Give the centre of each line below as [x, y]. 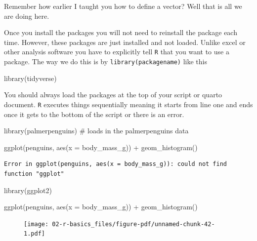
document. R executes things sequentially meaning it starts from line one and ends [128, 104]
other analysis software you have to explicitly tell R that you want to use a [117, 52]
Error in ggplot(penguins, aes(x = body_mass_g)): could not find [116, 164]
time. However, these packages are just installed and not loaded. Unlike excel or [125, 42]
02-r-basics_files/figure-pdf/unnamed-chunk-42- [133, 224]
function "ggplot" [34, 174]
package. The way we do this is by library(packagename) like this [106, 61]
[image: [36, 224]
